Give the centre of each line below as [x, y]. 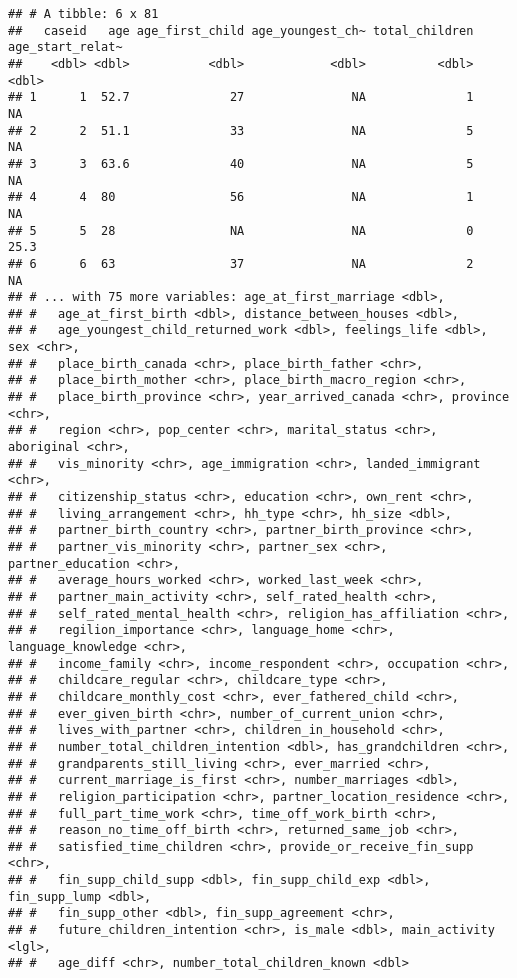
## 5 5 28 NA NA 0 [241, 230]
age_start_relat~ [65, 47]
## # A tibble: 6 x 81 [83, 14]
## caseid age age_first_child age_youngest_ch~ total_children [241, 30]
